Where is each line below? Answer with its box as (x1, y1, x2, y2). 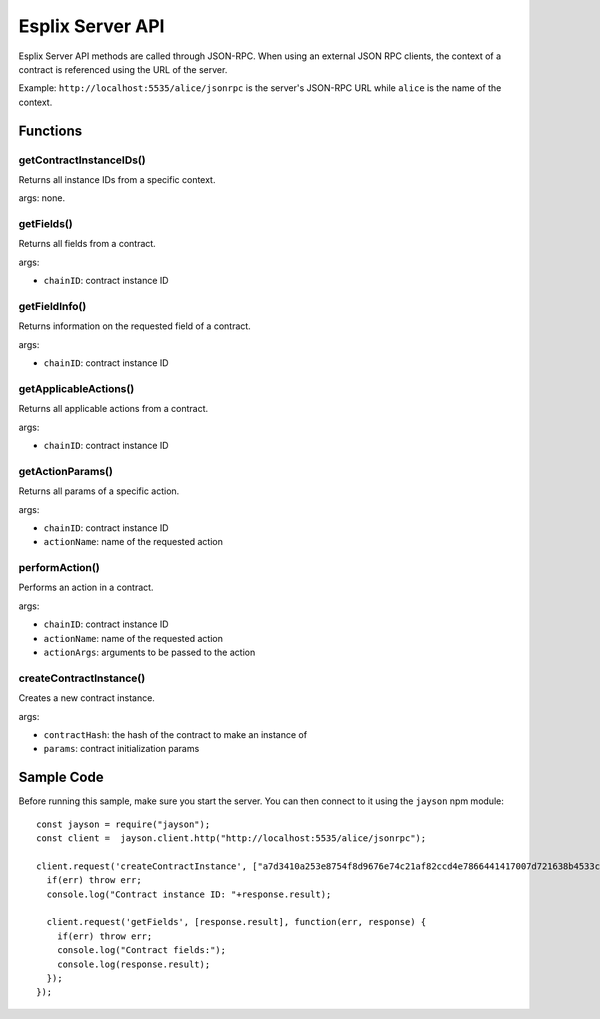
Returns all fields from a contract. (18, 238, 157, 250)
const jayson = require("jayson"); (36, 818, 211, 830)
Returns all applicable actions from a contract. (18, 403, 209, 415)
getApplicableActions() (18, 381, 135, 395)
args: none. (18, 192, 65, 204)
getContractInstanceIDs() (18, 153, 146, 167)
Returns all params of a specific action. (18, 485, 180, 497)
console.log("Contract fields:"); (56, 945, 227, 956)
